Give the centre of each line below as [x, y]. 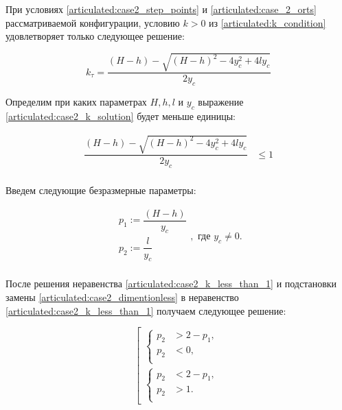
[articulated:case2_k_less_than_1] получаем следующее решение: [146, 310]
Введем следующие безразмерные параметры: [101, 190]
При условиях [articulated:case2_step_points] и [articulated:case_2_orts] [161, 9]
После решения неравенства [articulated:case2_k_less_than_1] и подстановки [171, 284]
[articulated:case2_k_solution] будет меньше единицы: [121, 116]
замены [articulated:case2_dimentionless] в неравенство [122, 297]
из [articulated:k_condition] [267, 22]
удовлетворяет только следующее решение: [95, 36]
